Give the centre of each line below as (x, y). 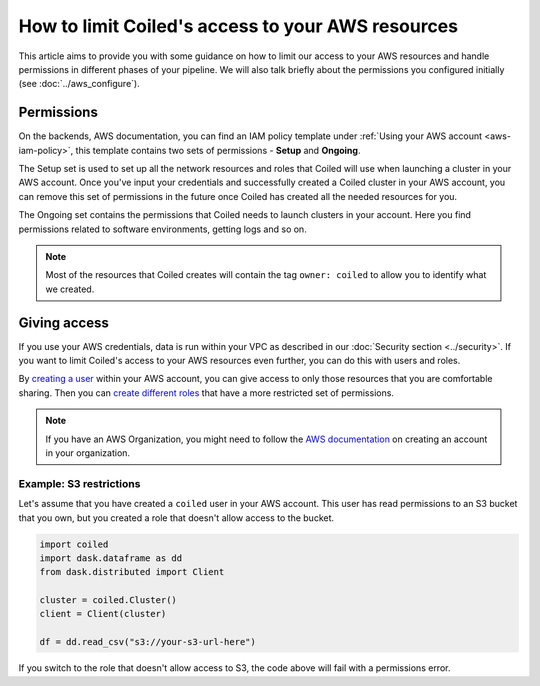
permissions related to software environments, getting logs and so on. (162, 229)
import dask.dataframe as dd (111, 558)
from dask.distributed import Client (132, 572)
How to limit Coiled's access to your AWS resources (238, 26)
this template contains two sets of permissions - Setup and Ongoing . (218, 150)
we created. (70, 289)
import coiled (74, 544)
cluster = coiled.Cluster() (108, 600)
